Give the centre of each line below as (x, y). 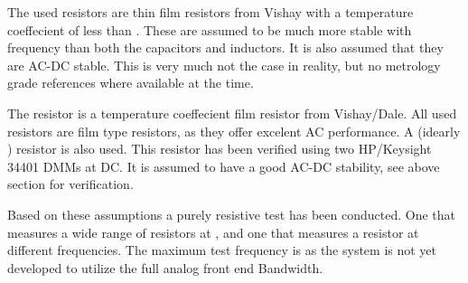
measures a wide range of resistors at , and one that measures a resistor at (213, 232)
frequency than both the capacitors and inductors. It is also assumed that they (225, 47)
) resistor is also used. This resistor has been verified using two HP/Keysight (220, 149)
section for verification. (70, 184)
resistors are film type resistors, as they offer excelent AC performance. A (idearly (234, 131)
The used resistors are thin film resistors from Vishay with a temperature (211, 12)
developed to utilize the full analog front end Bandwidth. (165, 267)
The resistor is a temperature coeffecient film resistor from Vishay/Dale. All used (232, 113)
